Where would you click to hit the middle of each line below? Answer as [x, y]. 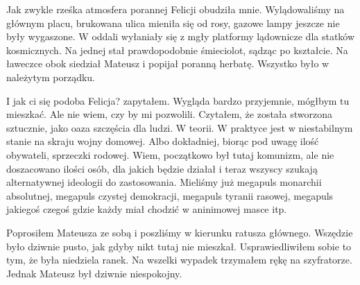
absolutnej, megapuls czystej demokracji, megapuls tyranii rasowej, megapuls [170, 195]
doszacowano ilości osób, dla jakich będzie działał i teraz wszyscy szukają [162, 168]
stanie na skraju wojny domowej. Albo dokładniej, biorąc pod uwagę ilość [163, 141]
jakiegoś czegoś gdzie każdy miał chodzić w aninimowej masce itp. [147, 209]
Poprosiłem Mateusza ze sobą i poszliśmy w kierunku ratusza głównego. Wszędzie [180, 232]
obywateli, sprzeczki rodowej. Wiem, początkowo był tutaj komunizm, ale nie [170, 154]
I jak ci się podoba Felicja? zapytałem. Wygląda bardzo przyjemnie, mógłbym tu [178, 100]
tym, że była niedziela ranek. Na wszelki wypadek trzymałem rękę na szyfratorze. [179, 260]
